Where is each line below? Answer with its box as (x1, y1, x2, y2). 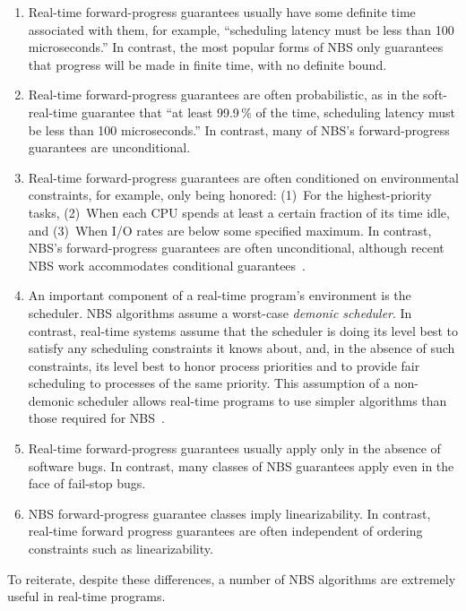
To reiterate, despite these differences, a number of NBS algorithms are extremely (7, 569, 456, 588)
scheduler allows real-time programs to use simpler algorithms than (78, 391, 447, 409)
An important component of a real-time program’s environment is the (28, 286, 411, 305)
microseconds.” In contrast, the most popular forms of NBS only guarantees (28, 38, 444, 56)
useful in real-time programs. (7, 587, 166, 606)
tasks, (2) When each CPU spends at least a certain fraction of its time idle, (28, 202, 450, 221)
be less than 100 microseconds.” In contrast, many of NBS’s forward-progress (28, 120, 450, 139)
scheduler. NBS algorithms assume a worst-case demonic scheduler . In (28, 303, 412, 322)
